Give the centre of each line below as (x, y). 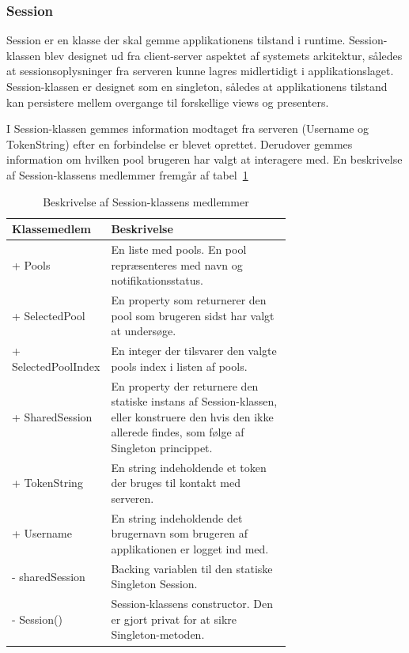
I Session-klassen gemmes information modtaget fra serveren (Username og (188, 128)
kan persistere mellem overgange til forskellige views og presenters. (168, 102)
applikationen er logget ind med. (190, 548)
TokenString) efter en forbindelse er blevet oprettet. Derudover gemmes (180, 143)
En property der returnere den (185, 385)
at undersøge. (144, 331)
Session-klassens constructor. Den (192, 604)
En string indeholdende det (177, 517)
